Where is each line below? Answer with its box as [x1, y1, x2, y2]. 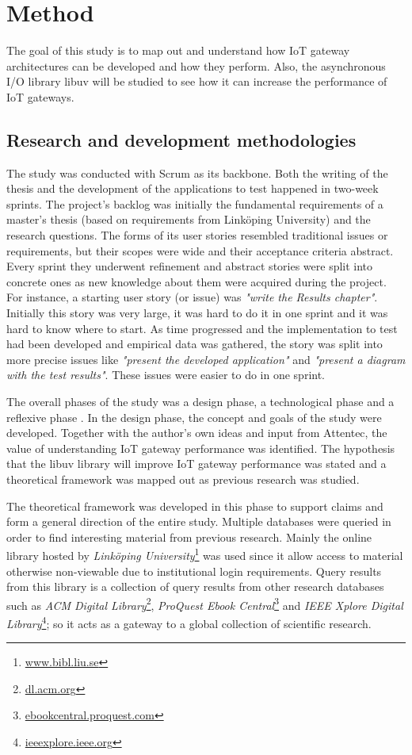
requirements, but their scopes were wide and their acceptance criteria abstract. [6, 242, 394, 259]
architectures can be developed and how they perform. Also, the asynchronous [6, 57, 386, 74]
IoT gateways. [6, 88, 74, 105]
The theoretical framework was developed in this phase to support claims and [6, 497, 383, 514]
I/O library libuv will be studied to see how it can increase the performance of [6, 73, 387, 90]
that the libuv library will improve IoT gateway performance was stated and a [6, 455, 387, 472]
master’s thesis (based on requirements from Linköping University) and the [6, 211, 371, 228]
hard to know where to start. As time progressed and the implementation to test [6, 320, 398, 336]
